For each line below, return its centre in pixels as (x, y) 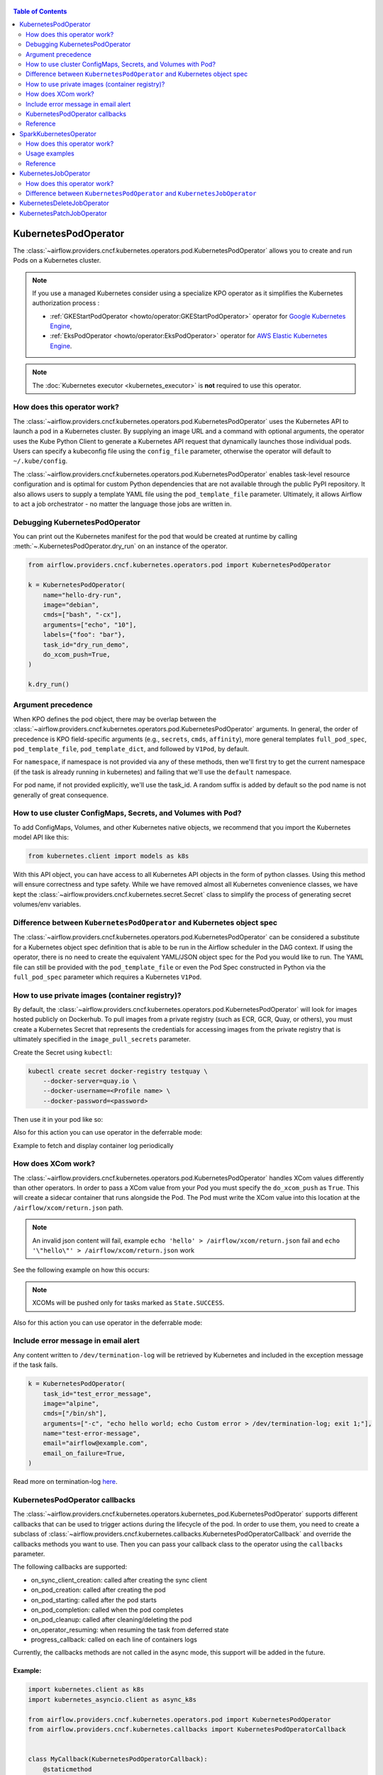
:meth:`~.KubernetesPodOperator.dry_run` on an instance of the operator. (121, 546)
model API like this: (41, 837)
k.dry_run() (49, 684)
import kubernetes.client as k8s (86, 1689)
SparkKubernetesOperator (58, 133)
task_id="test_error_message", (97, 1394)
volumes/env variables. (47, 905)
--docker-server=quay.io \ (90, 1081)
